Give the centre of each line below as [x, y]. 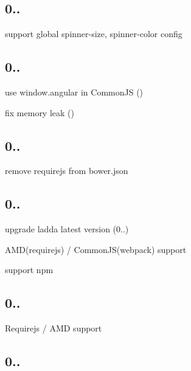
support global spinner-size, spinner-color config [94, 34]
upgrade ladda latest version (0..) [67, 229]
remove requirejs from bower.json [67, 171]
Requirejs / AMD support [54, 328]
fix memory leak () [40, 112]
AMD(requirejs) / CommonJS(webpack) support [96, 249]
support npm [29, 270]
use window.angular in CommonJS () [74, 92]
